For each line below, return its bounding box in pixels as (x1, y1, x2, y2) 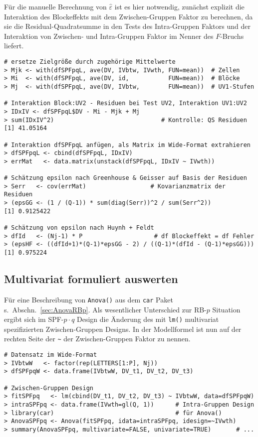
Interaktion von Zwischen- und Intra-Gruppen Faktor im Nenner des (4, 30, 214, 41)
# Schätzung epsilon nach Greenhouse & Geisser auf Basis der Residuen (4, 174, 247, 182)
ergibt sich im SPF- (4, 314, 64, 324)
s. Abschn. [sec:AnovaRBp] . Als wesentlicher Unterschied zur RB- (4, 304, 207, 314)
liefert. (4, 40, 24, 51)
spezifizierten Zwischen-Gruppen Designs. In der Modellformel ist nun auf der (4, 323, 242, 334)
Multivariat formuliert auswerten (4, 271, 178, 287)
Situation (212, 304, 241, 314)
